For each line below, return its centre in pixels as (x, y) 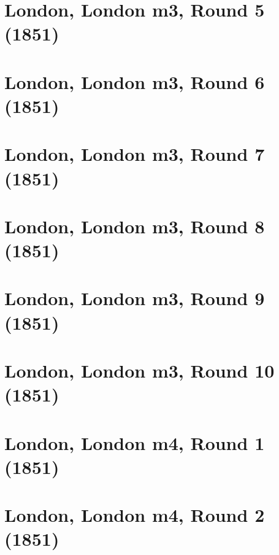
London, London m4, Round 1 (135, 442)
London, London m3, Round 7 (135, 154)
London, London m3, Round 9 (135, 298)
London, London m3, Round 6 (135, 81)
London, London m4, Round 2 (135, 515)
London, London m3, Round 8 (135, 226)
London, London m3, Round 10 (139, 370)
